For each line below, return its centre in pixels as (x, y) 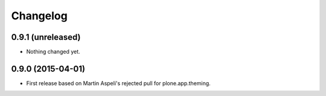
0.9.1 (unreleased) (46, 37)
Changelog (39, 16)
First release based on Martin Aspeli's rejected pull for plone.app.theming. (118, 83)
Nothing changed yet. (53, 52)
